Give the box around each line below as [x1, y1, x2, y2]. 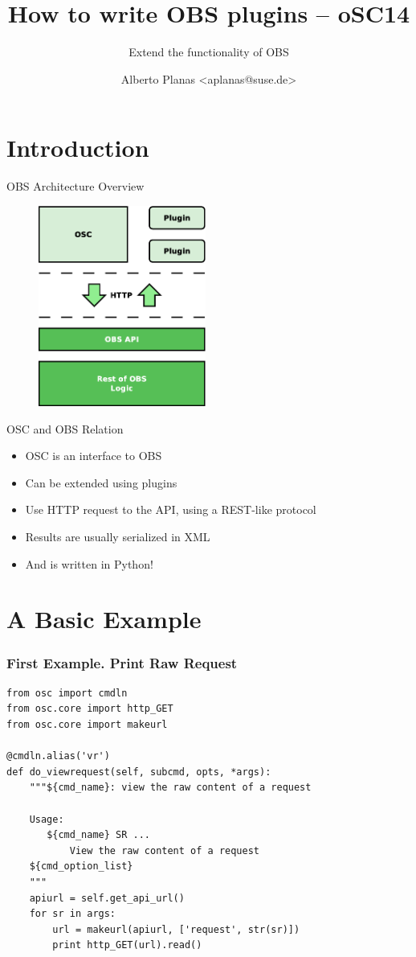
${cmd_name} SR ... [47, 829, 150, 841]
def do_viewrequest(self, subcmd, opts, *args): [6, 766, 271, 778]
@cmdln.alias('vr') [6, 750, 110, 762]
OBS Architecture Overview [6, 178, 145, 195]
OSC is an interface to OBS [25, 447, 162, 464]
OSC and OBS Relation [6, 420, 124, 437]
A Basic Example [6, 602, 202, 635]
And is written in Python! [25, 555, 153, 572]
